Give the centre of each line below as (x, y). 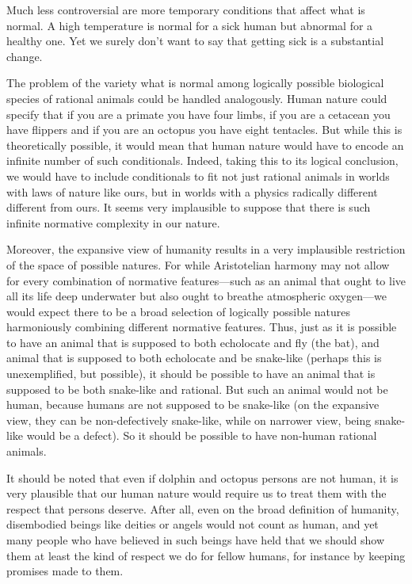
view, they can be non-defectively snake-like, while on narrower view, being (189, 420)
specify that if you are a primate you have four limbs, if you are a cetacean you (198, 114)
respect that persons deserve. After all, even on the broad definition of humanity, (203, 508)
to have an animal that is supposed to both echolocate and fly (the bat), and (193, 342)
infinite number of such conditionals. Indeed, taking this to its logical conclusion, (202, 160)
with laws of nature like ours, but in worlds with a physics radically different (192, 191)
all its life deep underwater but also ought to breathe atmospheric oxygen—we (196, 296)
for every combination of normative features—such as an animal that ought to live (206, 280)
